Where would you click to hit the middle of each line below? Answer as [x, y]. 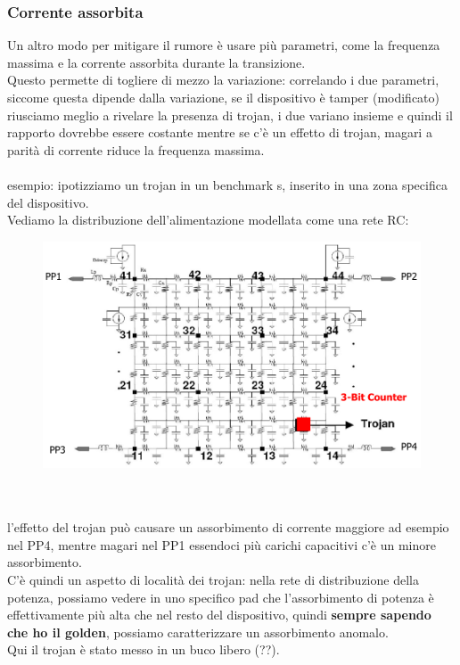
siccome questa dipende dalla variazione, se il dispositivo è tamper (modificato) [224, 97]
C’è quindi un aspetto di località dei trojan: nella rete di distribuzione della [213, 580]
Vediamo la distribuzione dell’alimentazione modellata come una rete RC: [208, 220]
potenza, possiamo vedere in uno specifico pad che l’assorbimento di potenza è [221, 597]
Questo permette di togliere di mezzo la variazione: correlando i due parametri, [223, 80]
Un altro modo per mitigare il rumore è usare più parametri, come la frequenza [224, 45]
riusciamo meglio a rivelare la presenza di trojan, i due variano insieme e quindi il [230, 115]
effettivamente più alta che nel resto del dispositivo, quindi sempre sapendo [219, 615]
